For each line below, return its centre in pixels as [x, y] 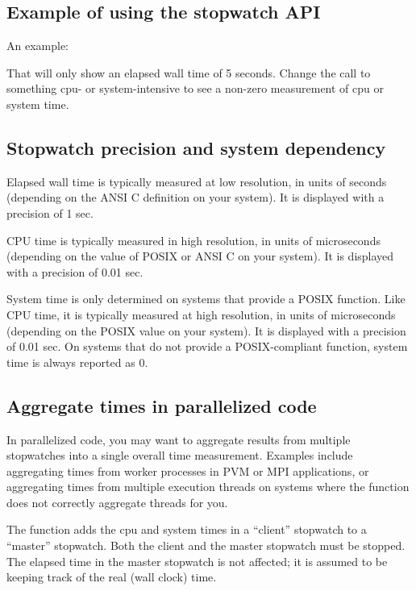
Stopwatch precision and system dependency [196, 147]
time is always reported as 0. [77, 362]
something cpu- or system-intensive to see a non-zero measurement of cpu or [195, 88]
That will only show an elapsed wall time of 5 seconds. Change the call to [189, 72]
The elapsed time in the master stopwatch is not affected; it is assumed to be [197, 561]
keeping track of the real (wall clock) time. [112, 577]
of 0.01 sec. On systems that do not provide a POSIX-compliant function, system [207, 346]
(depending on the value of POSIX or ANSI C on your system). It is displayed [200, 256]
